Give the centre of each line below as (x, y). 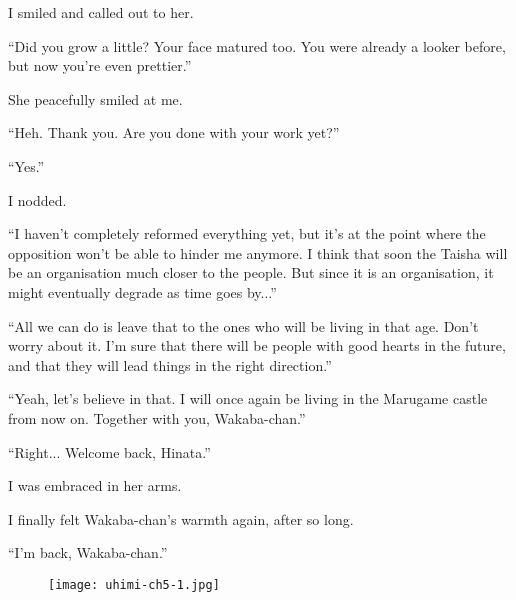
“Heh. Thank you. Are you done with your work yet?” (174, 132)
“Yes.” (26, 165)
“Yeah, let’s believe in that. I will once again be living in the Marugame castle (248, 398)
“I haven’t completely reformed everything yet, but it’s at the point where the (247, 233)
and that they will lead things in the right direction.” (170, 364)
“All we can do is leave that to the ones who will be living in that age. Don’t (243, 325)
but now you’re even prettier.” (100, 65)
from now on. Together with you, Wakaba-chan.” (157, 417)
